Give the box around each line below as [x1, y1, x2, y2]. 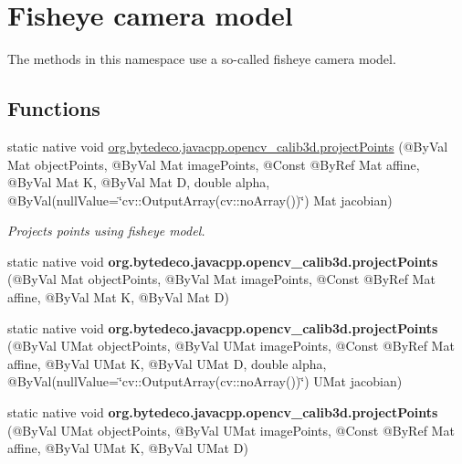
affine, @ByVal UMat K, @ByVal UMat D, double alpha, [7, 353, 327, 373]
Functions [7, 94, 100, 122]
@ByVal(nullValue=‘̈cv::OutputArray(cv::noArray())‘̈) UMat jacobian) [7, 372, 403, 391]
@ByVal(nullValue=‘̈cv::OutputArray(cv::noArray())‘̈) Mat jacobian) [7, 190, 393, 209]
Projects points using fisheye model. [7, 221, 205, 240]
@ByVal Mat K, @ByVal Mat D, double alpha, [7, 173, 270, 192]
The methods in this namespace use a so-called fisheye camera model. [7, 49, 396, 69]
